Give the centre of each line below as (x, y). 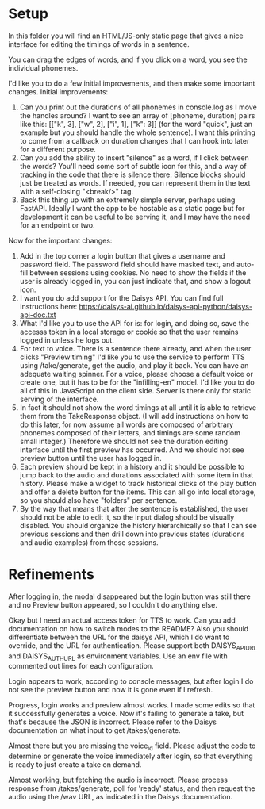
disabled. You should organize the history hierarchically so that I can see (138, 525)
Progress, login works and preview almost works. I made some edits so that (132, 705)
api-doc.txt (38, 315)
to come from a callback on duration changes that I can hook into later (134, 140)
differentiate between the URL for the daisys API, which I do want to (119, 637)
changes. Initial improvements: (58, 91)
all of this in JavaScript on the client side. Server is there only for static (135, 390)
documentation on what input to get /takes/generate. (94, 730)
